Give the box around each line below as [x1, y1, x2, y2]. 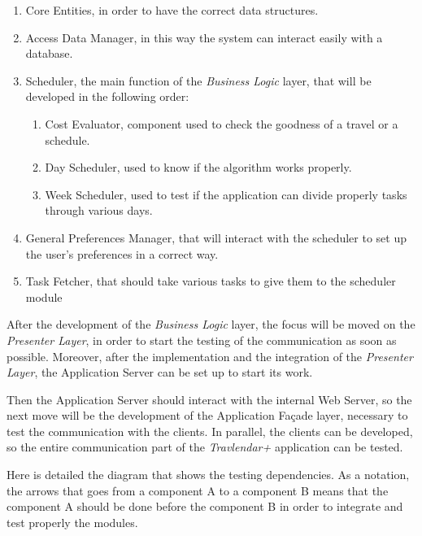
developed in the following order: [25, 88, 189, 105]
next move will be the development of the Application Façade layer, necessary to [7, 407, 408, 424]
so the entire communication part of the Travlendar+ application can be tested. [7, 438, 403, 455]
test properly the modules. [7, 513, 138, 530]
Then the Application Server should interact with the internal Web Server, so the [7, 390, 412, 407]
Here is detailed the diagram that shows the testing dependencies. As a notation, [7, 466, 410, 483]
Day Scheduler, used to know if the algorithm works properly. [45, 159, 352, 176]
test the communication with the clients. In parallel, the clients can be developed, [7, 422, 413, 439]
